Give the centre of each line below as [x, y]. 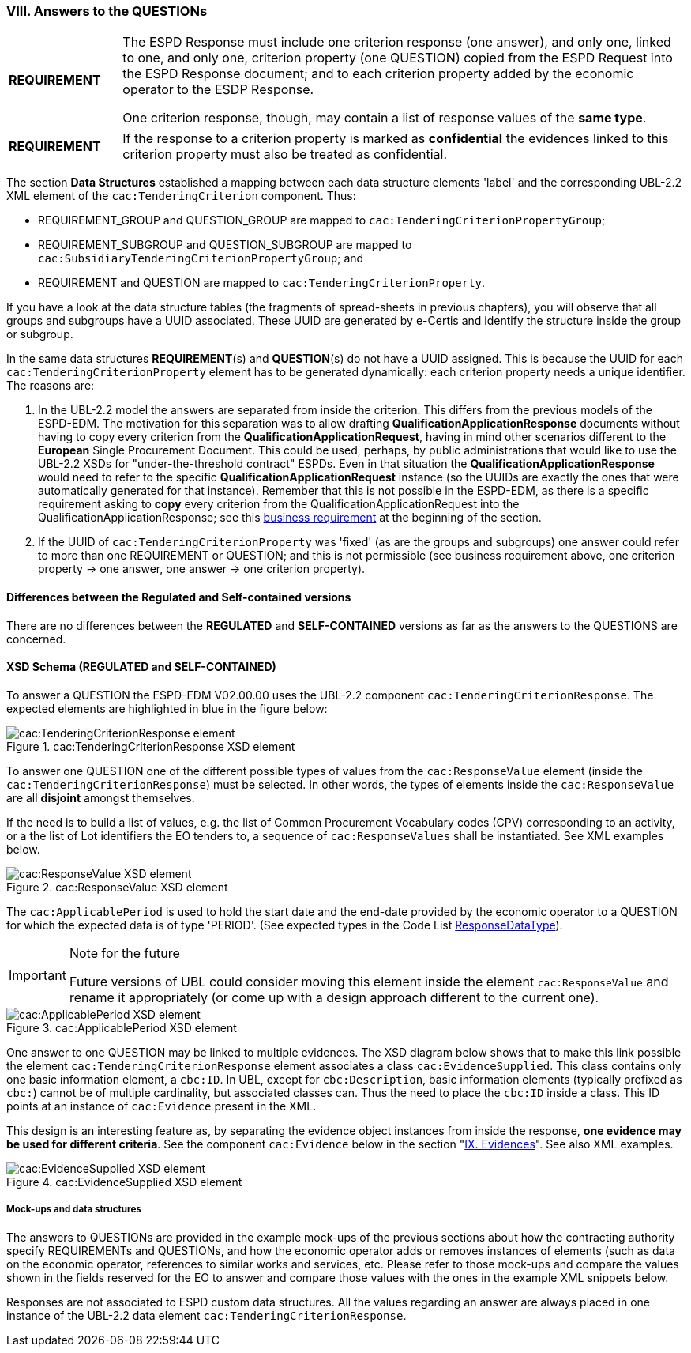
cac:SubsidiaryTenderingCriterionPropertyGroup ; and [201, 258]
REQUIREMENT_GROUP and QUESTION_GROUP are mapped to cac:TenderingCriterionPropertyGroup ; [322, 220]
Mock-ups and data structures [74, 1210]
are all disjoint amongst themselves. [101, 797]
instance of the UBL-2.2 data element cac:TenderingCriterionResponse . [207, 1315]
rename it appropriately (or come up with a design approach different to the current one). [334, 997]
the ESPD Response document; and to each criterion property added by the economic [378, 74]
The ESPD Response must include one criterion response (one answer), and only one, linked [397, 42]
